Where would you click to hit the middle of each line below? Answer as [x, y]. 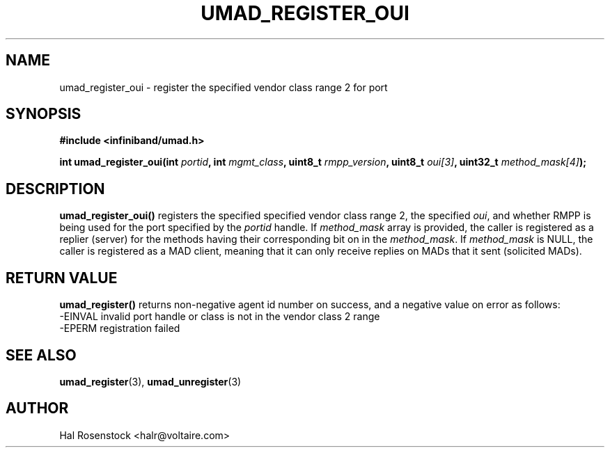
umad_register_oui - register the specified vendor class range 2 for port [224, 87]
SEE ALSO [41, 355]
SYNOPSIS [44, 114]
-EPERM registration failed [120, 328]
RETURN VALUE [62, 278]
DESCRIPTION [55, 189]
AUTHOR [37, 408]
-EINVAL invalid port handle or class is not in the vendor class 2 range [220, 317]
